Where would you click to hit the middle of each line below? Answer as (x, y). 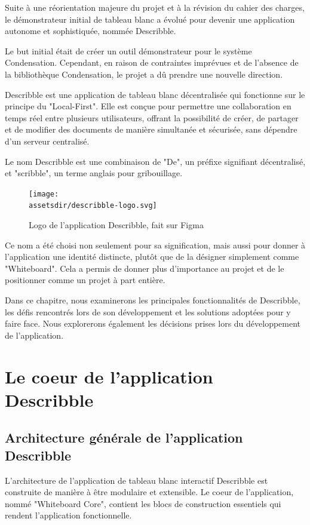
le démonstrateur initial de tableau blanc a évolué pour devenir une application (150, 19)
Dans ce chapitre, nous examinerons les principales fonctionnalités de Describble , (153, 300)
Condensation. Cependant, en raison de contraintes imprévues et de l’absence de (152, 62)
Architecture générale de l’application (124, 437)
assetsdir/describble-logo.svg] (93, 206)
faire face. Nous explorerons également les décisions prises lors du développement (153, 323)
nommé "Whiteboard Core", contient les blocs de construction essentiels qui (143, 503)
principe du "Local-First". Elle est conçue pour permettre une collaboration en (148, 106)
